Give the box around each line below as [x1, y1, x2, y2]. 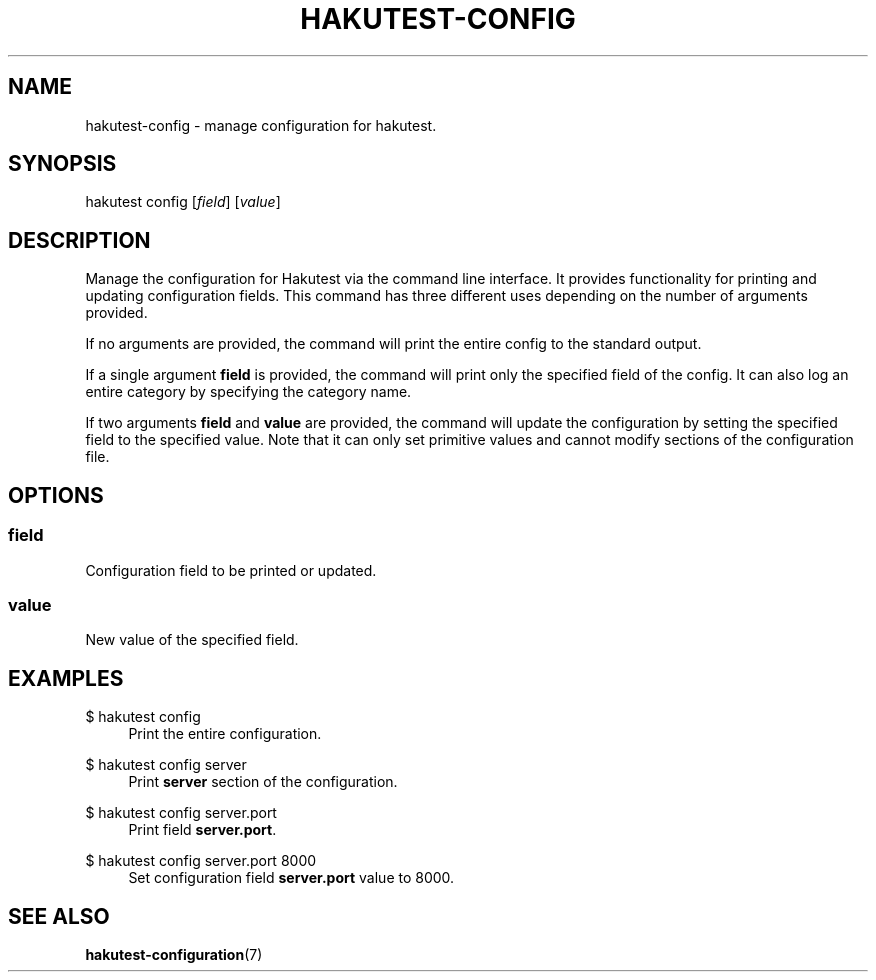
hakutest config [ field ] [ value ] [85, 193, 281, 211]
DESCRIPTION [8, 227, 151, 253]
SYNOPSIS [8, 151, 117, 177]
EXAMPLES [8, 665, 124, 691]
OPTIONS [8, 482, 104, 508]
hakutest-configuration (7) [85, 945, 263, 963]
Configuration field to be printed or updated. [85, 561, 377, 579]
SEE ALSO [8, 903, 110, 929]
